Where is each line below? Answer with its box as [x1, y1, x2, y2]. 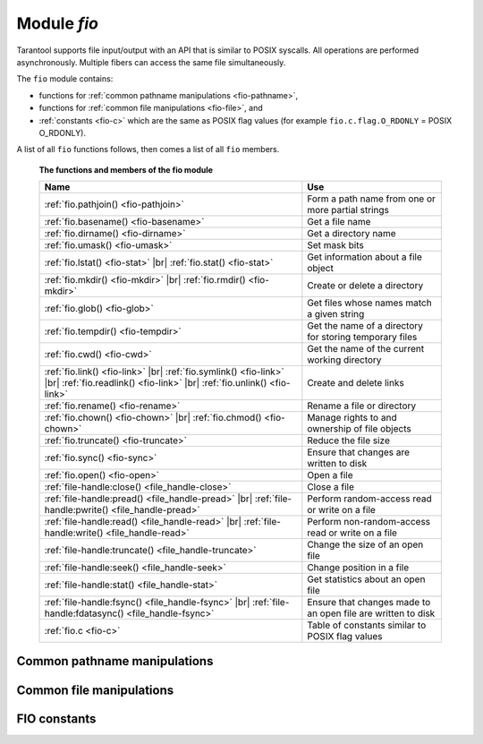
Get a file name [307, 216, 371, 228]
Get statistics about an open [307, 573, 426, 586]
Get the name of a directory [307, 320, 424, 332]
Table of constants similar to [307, 619, 427, 631]
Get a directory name [307, 227, 397, 240]
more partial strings [307, 204, 389, 217]
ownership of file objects [307, 423, 411, 435]
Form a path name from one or [307, 192, 436, 205]
